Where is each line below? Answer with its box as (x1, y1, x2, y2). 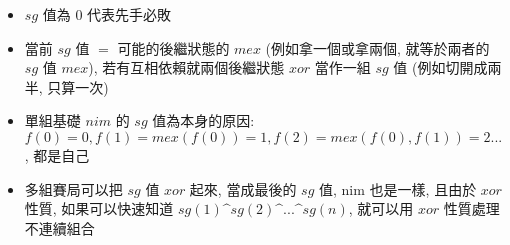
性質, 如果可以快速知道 (24, 198, 174, 219)
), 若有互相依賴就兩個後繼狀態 (88, 57, 285, 78)
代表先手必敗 (87, 4, 172, 24)
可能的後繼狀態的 (117, 37, 230, 58)
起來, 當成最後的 (189, 178, 297, 199)
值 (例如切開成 (393, 57, 488, 78)
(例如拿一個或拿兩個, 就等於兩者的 (265, 37, 490, 58)
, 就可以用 (348, 198, 414, 219)
